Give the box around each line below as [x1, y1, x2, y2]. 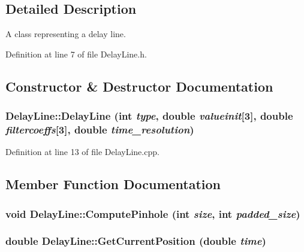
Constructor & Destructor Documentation [5, 77, 273, 95]
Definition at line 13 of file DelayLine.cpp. [5, 145, 159, 158]
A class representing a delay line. [5, 28, 126, 40]
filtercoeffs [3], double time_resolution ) [5, 122, 194, 137]
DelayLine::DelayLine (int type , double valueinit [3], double [5, 108, 293, 123]
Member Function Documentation [5, 175, 221, 193]
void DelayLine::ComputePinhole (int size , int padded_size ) [5, 206, 300, 221]
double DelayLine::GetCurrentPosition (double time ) [5, 233, 266, 248]
